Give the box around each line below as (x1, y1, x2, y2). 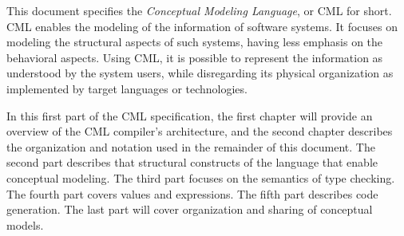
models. (6, 216, 44, 233)
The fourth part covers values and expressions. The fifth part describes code (6, 185, 378, 202)
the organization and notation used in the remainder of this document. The (6, 138, 375, 155)
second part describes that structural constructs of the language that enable (6, 154, 378, 171)
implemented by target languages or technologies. (6, 80, 248, 96)
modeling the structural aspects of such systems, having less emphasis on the (6, 33, 383, 50)
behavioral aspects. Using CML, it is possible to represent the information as (6, 49, 383, 65)
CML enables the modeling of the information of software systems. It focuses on (6, 18, 398, 34)
